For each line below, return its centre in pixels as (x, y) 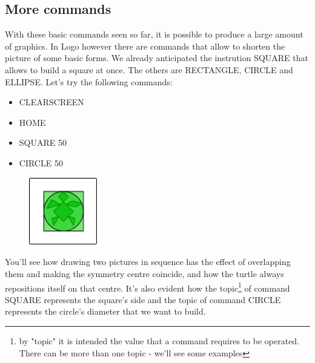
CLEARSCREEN (51, 102)
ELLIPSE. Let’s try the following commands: (89, 81)
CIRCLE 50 (41, 162)
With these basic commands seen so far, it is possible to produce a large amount (154, 34)
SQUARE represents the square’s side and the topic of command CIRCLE (143, 299)
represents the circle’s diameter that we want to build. (105, 311)
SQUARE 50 (43, 142)
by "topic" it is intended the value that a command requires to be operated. (159, 340)
